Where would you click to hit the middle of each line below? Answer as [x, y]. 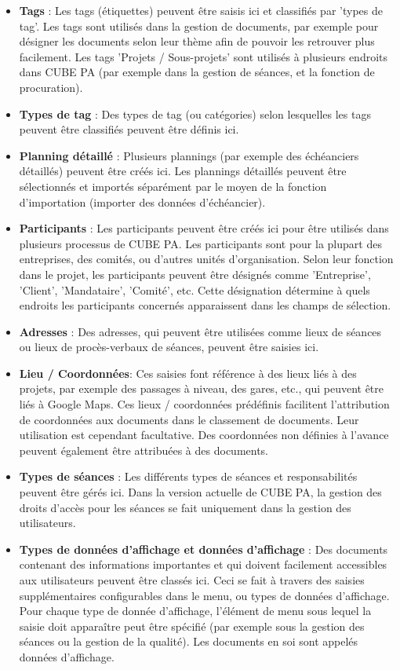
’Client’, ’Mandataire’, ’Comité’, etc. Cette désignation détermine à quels [195, 289]
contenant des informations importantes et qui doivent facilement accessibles [203, 564]
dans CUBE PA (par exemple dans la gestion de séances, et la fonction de [197, 72]
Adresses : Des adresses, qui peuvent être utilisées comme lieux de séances [200, 331]
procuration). [51, 87]
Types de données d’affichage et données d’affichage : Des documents [204, 549]
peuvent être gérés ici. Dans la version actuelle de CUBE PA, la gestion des [200, 492]
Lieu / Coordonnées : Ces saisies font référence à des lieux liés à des [188, 373]
